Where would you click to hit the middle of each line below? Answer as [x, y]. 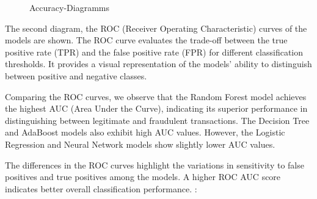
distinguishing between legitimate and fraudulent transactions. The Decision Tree [157, 120]
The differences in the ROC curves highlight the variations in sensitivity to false [155, 165]
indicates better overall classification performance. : [101, 188]
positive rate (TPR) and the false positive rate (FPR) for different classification [154, 52]
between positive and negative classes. [76, 75]
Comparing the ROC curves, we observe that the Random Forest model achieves [156, 96]
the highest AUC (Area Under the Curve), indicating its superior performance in [156, 108]
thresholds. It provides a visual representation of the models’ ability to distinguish [158, 64]
